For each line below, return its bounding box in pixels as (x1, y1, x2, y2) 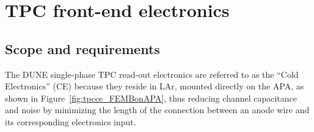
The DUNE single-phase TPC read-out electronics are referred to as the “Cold (5, 68, 299, 80)
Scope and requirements (5, 39, 160, 58)
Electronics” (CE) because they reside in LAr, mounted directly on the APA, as (5, 80, 304, 92)
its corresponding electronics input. (5, 115, 136, 128)
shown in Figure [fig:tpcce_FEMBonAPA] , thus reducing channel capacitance (5, 91, 298, 104)
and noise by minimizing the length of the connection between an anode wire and (5, 103, 310, 116)
